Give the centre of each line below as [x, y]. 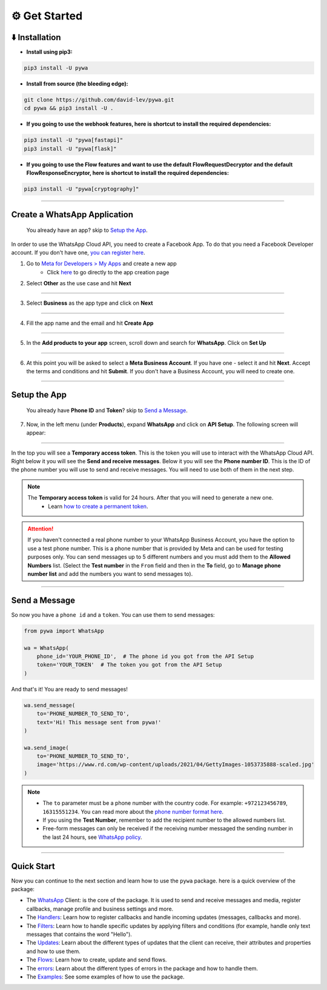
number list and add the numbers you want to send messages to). [110, 574]
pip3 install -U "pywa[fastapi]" [74, 140]
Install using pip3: [49, 52]
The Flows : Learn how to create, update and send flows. [97, 960]
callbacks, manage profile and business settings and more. [100, 909]
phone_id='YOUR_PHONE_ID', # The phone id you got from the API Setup [145, 656]
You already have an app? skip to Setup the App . [87, 230]
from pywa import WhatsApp [64, 631]
